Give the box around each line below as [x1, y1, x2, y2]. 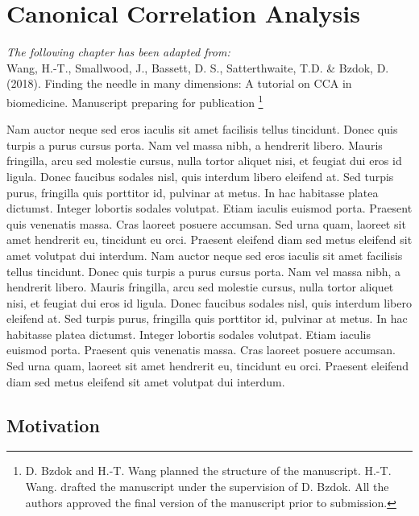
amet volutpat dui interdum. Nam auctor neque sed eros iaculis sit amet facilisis [6, 246, 403, 263]
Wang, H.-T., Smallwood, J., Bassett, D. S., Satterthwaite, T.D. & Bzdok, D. [6, 59, 389, 76]
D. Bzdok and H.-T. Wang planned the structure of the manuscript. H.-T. [25, 462, 392, 479]
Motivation [6, 412, 100, 437]
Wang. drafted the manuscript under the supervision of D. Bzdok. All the [25, 478, 389, 495]
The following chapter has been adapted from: [6, 43, 230, 60]
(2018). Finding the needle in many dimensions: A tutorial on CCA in [6, 75, 352, 92]
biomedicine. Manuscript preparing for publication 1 [6, 91, 263, 110]
